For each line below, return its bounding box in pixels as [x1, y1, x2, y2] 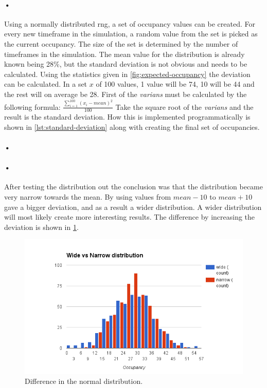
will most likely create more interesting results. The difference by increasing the [4, 211, 255, 222]
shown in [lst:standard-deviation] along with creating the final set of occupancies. [4, 121, 260, 132]
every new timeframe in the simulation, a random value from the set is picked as [4, 28, 258, 39]
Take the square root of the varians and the [115, 101, 254, 112]
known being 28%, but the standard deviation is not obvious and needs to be [4, 59, 247, 69]
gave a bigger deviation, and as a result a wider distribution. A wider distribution [4, 201, 262, 212]
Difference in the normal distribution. [25, 376, 143, 386]
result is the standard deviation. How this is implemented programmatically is [4, 111, 251, 122]
